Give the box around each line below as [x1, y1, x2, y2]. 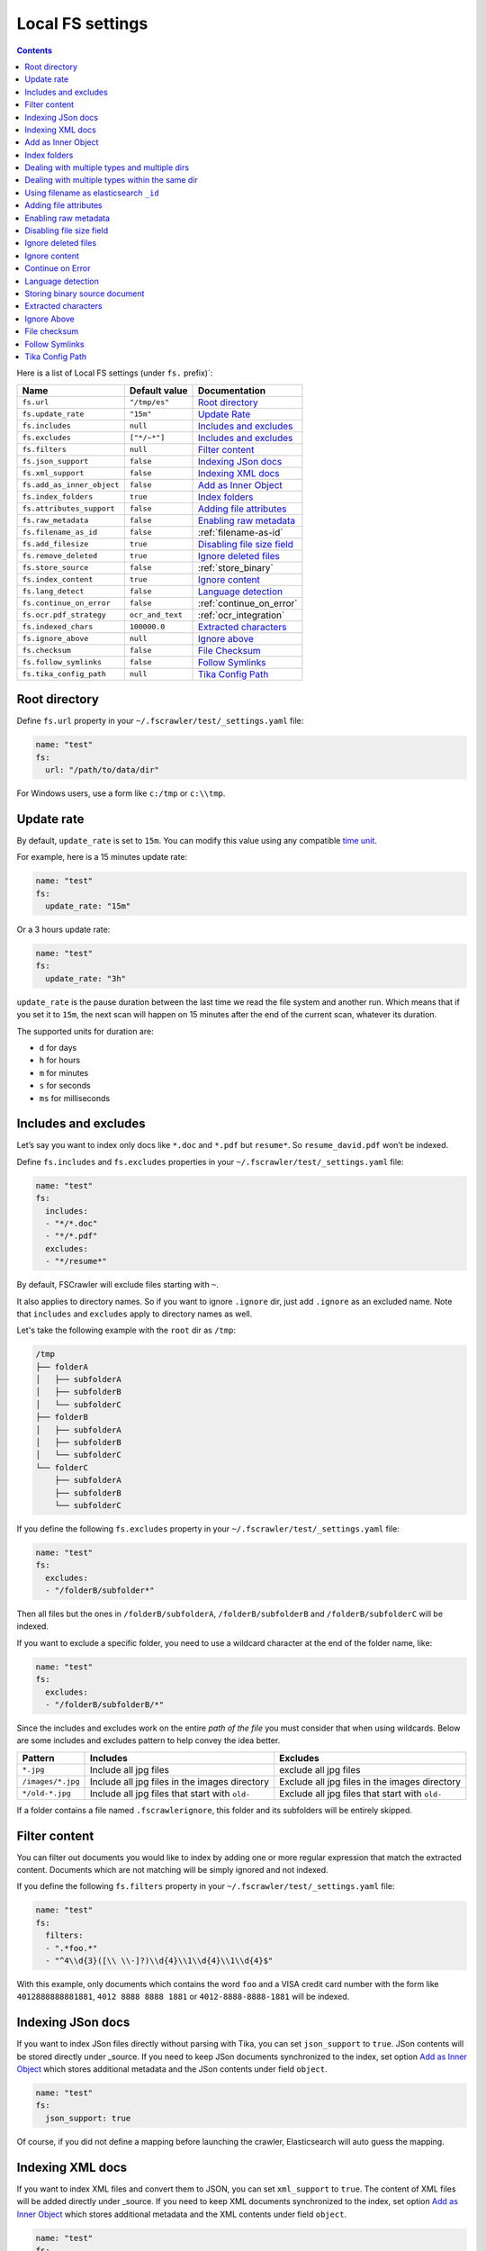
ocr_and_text [129, 610, 184, 620]
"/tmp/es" [129, 397, 170, 407]
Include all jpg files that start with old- [89, 1787, 251, 1800]
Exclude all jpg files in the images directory [279, 1775, 461, 1787]
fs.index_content [22, 574, 94, 584]
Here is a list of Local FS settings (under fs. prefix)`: [16, 367, 213, 378]
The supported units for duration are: [16, 1026, 154, 1036]
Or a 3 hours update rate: [16, 924, 111, 936]
